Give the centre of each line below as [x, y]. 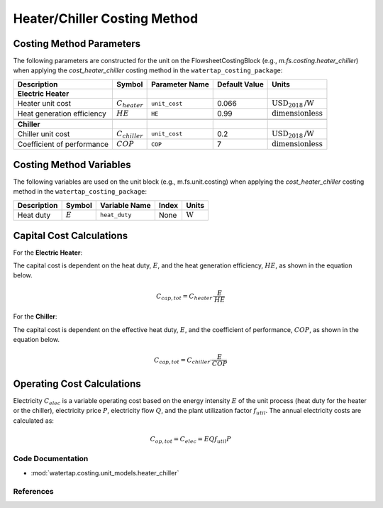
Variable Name [126, 205]
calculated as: [34, 420]
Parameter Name [180, 84]
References [33, 491]
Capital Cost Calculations [70, 235]
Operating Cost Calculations [77, 383]
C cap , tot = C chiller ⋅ [183, 360]
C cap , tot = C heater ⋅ [185, 297]
